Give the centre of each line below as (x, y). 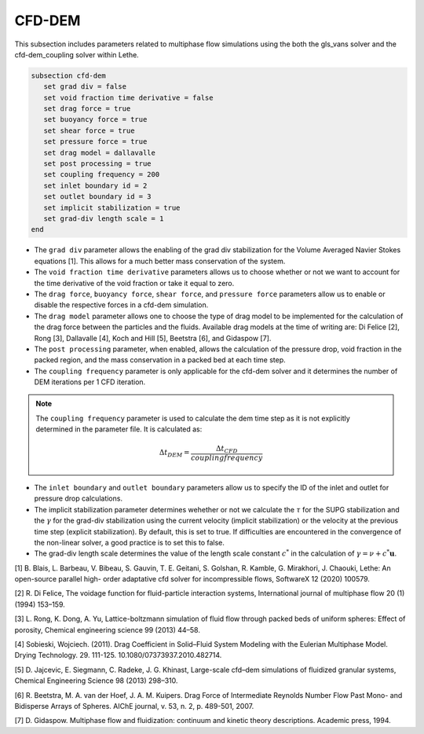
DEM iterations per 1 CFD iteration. (90, 382)
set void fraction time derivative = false (128, 97)
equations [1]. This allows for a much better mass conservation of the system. (160, 261)
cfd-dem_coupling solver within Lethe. (77, 54)
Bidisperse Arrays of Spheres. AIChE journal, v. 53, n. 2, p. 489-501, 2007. (134, 706)
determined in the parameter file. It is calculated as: (119, 429)
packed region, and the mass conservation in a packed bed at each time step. (160, 360)
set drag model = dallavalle (100, 152)
